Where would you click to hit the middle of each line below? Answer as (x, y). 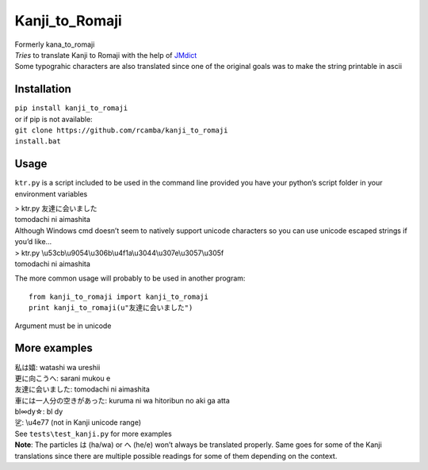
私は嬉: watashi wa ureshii (57, 367)
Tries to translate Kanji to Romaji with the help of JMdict (106, 55)
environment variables (51, 193)
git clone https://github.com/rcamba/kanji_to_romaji (121, 130)
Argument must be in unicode (63, 326)
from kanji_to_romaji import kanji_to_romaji (119, 296)
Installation (43, 89)
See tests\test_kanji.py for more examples (93, 434)
